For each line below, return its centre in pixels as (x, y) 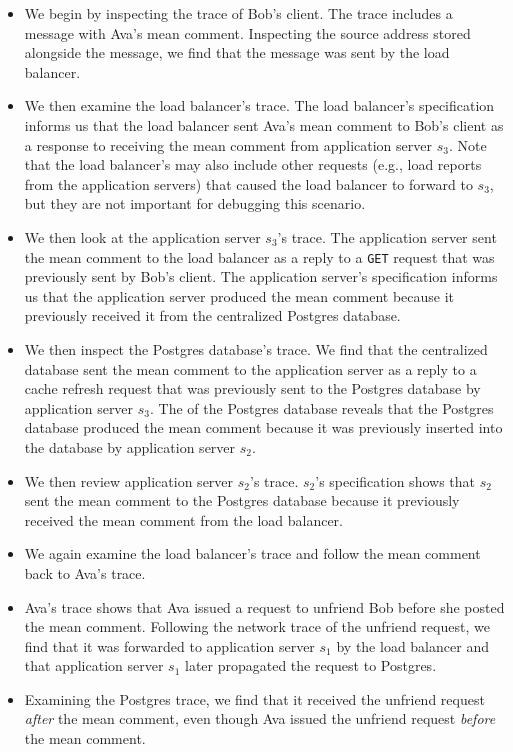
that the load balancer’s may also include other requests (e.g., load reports (253, 164)
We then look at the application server (142, 236)
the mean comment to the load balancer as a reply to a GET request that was (259, 256)
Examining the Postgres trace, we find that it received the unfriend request (254, 698)
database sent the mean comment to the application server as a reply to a (250, 368)
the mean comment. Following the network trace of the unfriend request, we (257, 626)
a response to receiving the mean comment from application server (228, 144)
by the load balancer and (412, 645)
